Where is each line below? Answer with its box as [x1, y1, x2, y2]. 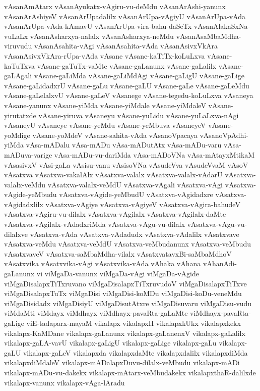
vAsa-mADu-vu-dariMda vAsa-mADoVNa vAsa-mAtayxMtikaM [54, 149, 255, 160]
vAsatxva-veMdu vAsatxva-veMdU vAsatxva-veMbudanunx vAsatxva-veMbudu [4, 238, 251, 249]
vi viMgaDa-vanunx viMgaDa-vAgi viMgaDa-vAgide [36, 268, 200, 279]
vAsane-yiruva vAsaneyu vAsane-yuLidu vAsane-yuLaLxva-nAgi [38, 110, 239, 120]
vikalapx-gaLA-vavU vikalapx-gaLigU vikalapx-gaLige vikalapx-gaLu [4, 337, 217, 348]
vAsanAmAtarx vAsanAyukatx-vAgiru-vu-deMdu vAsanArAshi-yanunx [4, 1, 226, 11]
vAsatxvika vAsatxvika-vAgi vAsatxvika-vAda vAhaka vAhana [4, 258, 201, 269]
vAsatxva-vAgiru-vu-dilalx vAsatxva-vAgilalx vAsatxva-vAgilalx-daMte [4, 209, 226, 219]
